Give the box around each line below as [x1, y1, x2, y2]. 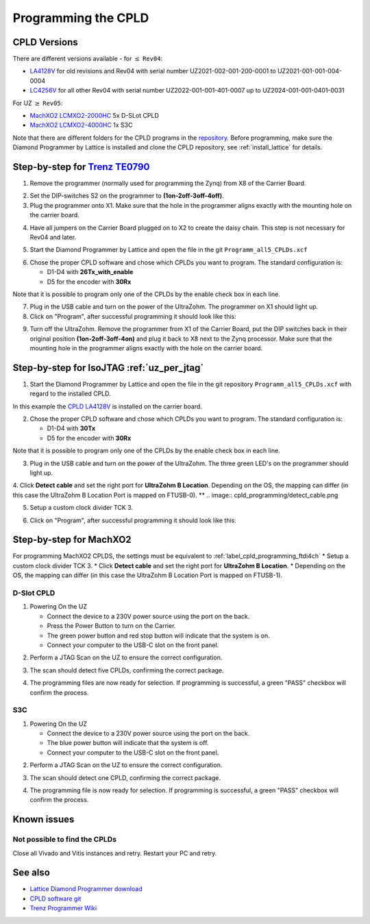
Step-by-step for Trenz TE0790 [12, 161, 150, 173]
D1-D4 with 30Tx [47, 424, 96, 433]
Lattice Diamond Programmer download [29, 885, 143, 893]
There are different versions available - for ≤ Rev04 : [12, 55, 163, 63]
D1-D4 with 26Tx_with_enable [47, 268, 134, 276]
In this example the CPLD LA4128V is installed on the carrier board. [12, 402, 202, 411]
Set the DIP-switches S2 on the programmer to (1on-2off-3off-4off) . [29, 192, 224, 200]
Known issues [12, 814, 75, 825]
